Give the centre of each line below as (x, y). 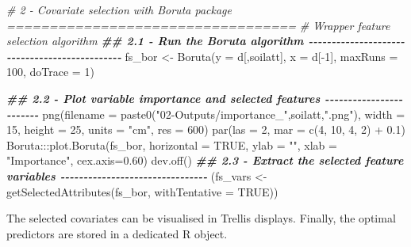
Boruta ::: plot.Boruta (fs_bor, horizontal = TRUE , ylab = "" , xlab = (172, 144)
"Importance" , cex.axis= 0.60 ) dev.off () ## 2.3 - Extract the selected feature (205, 160)
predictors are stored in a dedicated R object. (117, 233)
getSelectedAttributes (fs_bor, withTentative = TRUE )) (142, 191)
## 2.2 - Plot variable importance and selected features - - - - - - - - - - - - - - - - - (205, 98)
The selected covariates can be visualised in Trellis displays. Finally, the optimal (201, 218)
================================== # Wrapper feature (198, 25)
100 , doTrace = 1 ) (50, 72)
